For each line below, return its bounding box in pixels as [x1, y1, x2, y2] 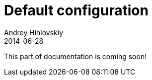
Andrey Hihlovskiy [4, 28, 64, 37]
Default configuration [4, 2, 149, 19]
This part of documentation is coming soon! [4, 52, 147, 61]
